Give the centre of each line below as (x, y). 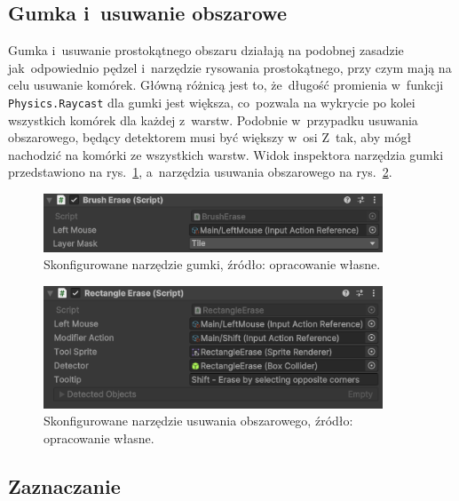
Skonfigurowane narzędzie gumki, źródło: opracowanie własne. (212, 264)
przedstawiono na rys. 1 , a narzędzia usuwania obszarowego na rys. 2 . (200, 172)
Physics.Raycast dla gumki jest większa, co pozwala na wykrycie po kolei (212, 102)
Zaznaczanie (64, 485)
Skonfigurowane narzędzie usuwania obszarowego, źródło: (198, 421)
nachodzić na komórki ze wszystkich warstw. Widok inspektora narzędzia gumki (226, 154)
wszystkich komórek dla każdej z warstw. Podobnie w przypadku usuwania (213, 119)
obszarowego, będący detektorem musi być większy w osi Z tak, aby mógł (210, 137)
